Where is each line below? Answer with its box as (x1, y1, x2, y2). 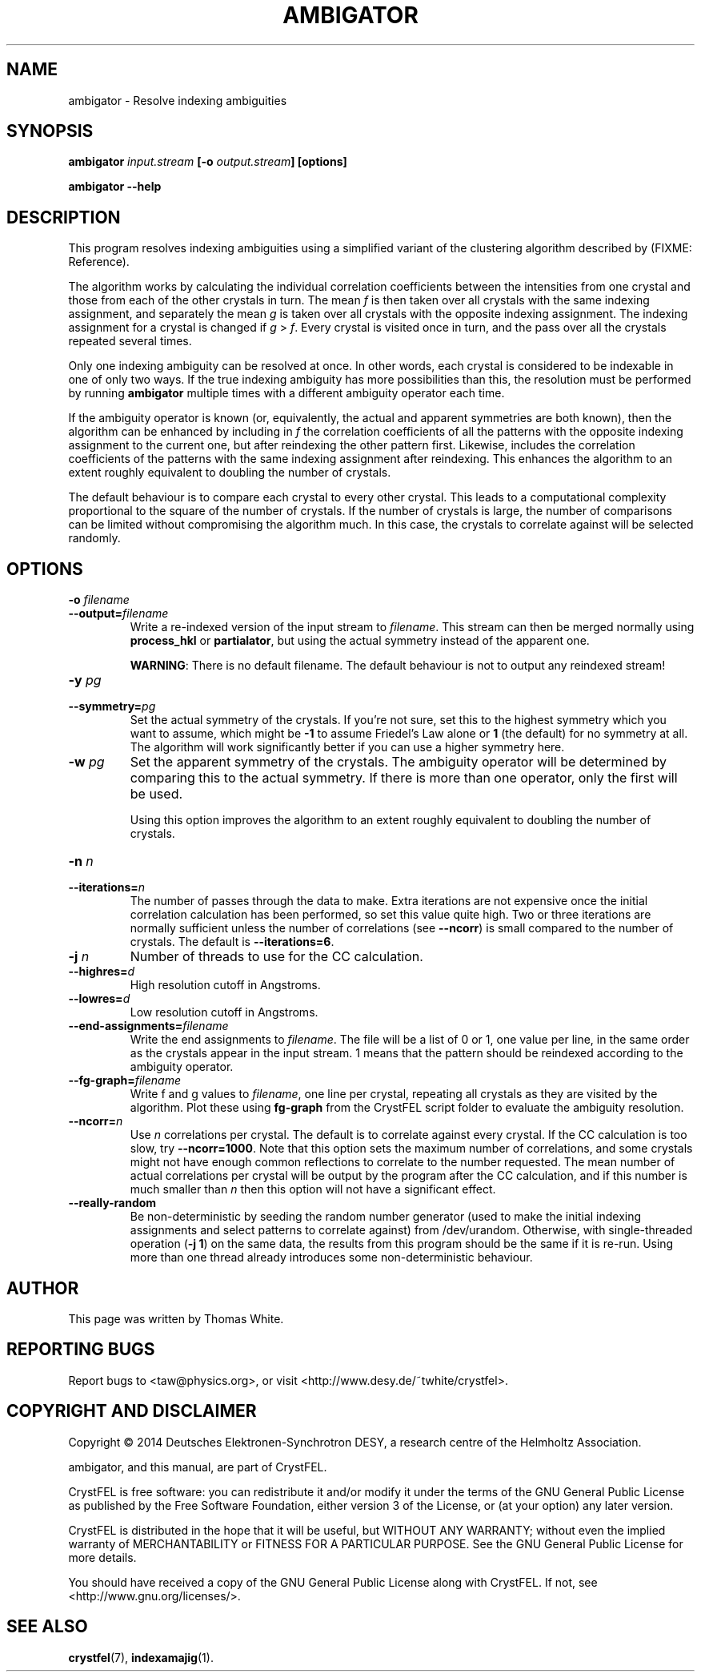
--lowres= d (68, 992, 130, 1006)
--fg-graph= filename (68, 1073, 181, 1088)
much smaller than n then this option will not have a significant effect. (130, 1182, 496, 1197)
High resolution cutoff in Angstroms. (130, 978, 321, 992)
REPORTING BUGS (6, 1339, 155, 1360)
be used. (130, 786, 183, 803)
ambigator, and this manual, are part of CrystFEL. (68, 1459, 327, 1474)
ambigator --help (68, 179, 162, 194)
